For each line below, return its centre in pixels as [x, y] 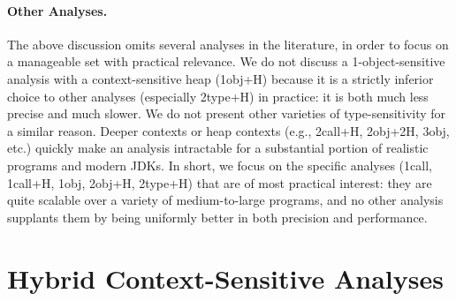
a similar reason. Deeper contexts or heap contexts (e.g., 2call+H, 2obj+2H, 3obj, [228, 130]
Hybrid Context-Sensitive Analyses [225, 278]
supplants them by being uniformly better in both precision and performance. [217, 217]
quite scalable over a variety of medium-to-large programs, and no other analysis [225, 200]
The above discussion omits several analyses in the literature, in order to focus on [228, 44]
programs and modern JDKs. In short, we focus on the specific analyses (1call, [220, 165]
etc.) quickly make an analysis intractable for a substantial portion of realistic [218, 148]
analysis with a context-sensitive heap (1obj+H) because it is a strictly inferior [220, 78]
